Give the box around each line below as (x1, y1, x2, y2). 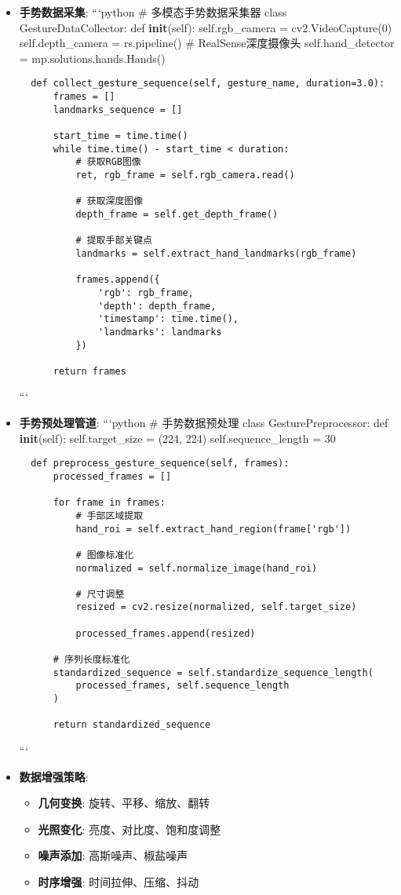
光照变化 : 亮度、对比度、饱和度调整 (38, 820, 221, 837)
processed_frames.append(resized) (75, 627, 256, 639)
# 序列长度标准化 (53, 654, 130, 666)
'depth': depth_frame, (98, 300, 217, 312)
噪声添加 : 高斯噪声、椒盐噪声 (38, 847, 188, 864)
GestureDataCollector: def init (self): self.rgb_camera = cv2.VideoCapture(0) (19, 19, 392, 35)
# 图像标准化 (75, 549, 134, 561)
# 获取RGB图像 (75, 156, 141, 168)
